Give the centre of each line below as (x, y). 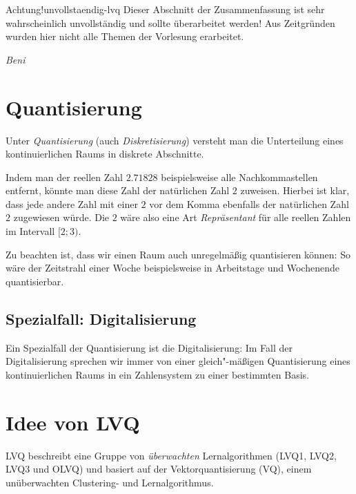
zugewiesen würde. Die (61, 217)
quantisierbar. (35, 281)
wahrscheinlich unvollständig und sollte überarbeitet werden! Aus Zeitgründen (170, 22)
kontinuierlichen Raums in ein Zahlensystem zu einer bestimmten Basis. (157, 374)
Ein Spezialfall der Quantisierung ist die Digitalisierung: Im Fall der (149, 347)
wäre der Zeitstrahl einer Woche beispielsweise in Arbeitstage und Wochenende (172, 268)
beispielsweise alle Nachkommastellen (239, 177)
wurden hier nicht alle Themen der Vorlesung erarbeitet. (125, 36)
